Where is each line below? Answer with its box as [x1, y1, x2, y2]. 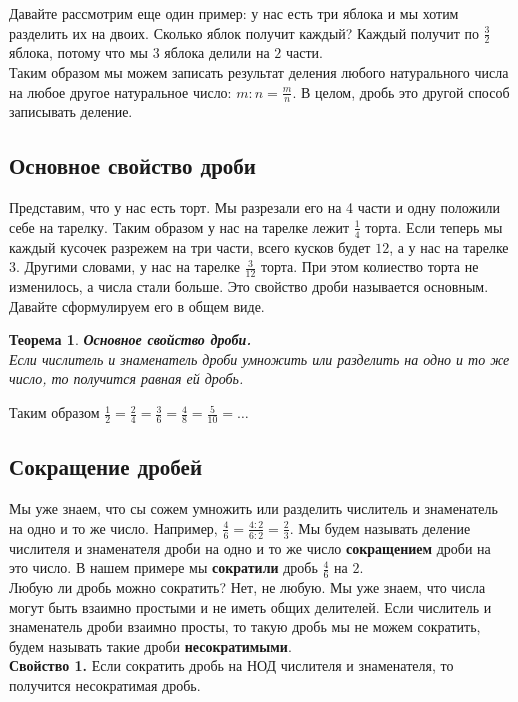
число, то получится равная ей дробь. [9, 368, 244, 389]
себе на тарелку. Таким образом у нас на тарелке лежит [9, 216, 350, 237]
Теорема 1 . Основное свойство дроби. [9, 329, 252, 350]
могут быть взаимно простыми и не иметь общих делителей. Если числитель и [9, 596, 492, 617]
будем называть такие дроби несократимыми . [9, 635, 292, 656]
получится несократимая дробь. [9, 674, 201, 695]
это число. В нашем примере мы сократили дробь [9, 557, 318, 578]
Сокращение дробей [9, 451, 203, 482]
